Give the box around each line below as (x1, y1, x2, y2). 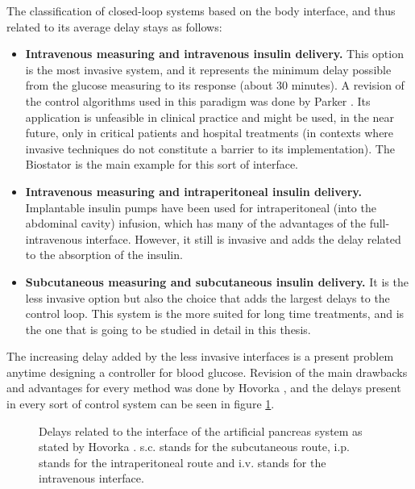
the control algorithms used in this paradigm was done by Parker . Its (25, 92, 371, 109)
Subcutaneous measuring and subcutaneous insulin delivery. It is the (25, 273, 409, 290)
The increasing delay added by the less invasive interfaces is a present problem (6, 348, 394, 365)
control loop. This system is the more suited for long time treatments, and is (25, 305, 405, 322)
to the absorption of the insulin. (25, 246, 183, 263)
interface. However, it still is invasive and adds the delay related (85, 230, 401, 247)
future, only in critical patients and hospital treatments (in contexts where (25, 124, 394, 141)
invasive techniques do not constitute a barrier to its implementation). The (25, 140, 395, 157)
